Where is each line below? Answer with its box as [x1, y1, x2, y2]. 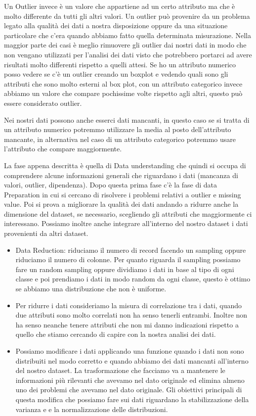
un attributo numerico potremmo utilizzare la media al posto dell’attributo [4, 124, 231, 135]
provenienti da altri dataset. [4, 228, 88, 238]
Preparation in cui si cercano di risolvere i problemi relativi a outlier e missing [4, 189, 241, 199]
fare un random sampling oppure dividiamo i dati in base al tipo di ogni [15, 264, 234, 274]
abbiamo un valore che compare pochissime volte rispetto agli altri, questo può [4, 88, 243, 98]
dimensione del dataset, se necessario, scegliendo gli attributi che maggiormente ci [4, 208, 252, 219]
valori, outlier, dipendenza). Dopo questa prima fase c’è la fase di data [4, 180, 217, 190]
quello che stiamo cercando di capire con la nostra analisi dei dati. [15, 329, 216, 339]
